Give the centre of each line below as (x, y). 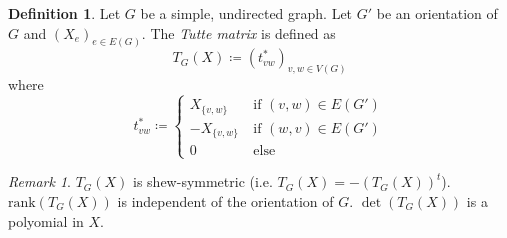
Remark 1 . (39, 181)
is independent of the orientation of (225, 200)
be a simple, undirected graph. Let (246, 13)
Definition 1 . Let (64, 13)
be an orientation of (437, 13)
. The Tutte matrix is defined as (238, 32)
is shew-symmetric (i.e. (203, 181)
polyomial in (46, 220)
